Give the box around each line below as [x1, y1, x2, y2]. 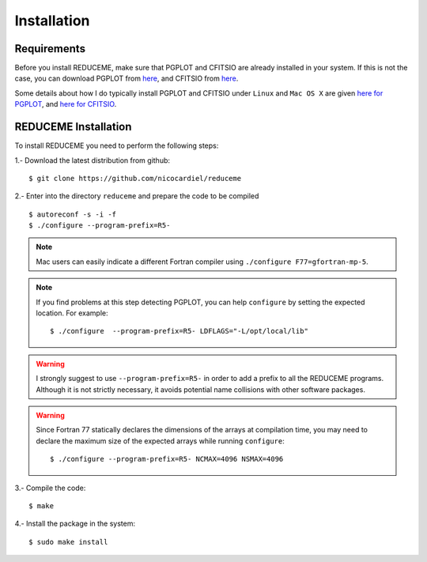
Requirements [14, 42, 86, 55]
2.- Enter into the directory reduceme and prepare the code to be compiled [14, 191, 259, 201]
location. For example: [36, 308, 108, 318]
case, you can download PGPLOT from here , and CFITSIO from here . [14, 74, 239, 83]
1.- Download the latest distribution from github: [14, 155, 170, 165]
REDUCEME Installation [14, 120, 132, 134]
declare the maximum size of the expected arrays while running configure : [36, 436, 285, 446]
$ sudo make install [28, 537, 108, 546]
